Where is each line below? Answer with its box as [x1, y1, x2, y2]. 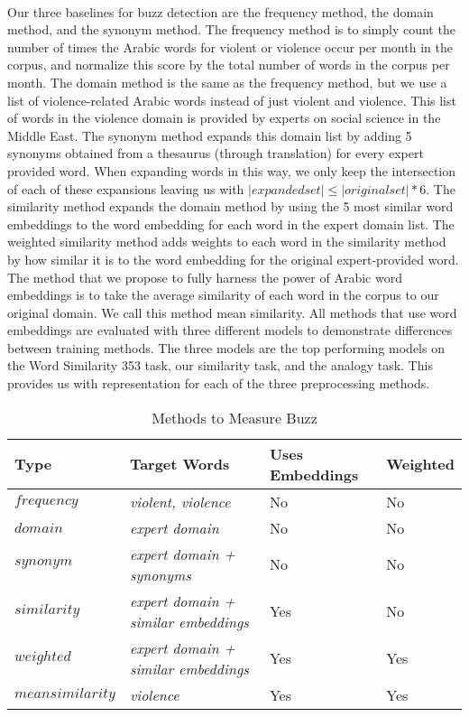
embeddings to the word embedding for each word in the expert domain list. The [7, 214, 455, 233]
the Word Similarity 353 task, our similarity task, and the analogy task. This [7, 356, 433, 375]
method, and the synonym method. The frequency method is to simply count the [7, 20, 455, 39]
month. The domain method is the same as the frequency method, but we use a [7, 72, 447, 91]
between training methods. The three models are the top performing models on [7, 338, 445, 357]
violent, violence [129, 490, 231, 512]
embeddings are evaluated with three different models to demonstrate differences [7, 321, 453, 340]
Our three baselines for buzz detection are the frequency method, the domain [7, 2, 434, 21]
